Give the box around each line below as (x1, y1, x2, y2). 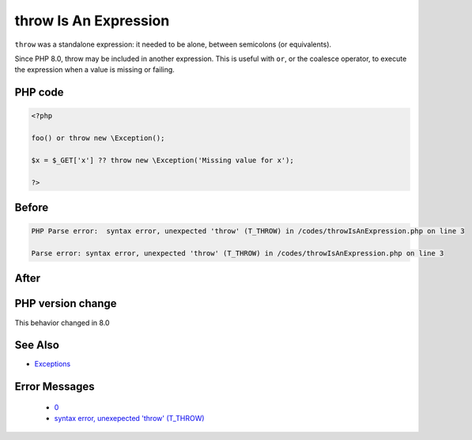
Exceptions (34, 359, 71, 369)
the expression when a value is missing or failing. (14, 65, 176, 74)
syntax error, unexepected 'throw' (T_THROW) (54, 414, 205, 423)
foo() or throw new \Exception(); (31, 134, 165, 142)
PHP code (14, 85, 64, 99)
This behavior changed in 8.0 (14, 317, 110, 328)
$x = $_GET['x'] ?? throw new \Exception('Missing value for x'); (31, 155, 294, 165)
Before (14, 201, 49, 214)
